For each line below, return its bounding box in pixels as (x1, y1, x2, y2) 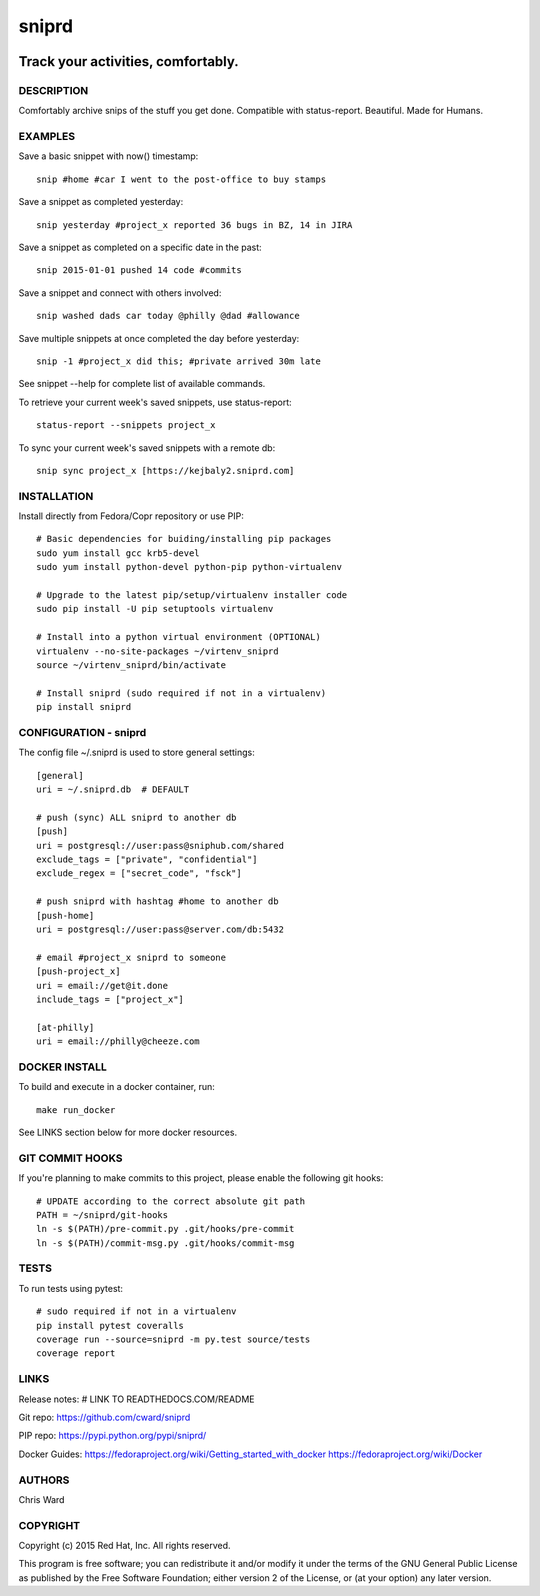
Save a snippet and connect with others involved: (18, 286, 222, 299)
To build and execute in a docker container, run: (18, 1081, 215, 1093)
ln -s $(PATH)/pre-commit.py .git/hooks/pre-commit (36, 1223, 295, 1235)
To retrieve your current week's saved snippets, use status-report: (18, 396, 292, 408)
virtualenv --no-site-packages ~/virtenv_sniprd (36, 645, 279, 657)
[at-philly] (36, 1021, 95, 1033)
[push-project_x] (36, 966, 121, 977)
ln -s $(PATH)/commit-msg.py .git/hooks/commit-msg (36, 1237, 295, 1249)
